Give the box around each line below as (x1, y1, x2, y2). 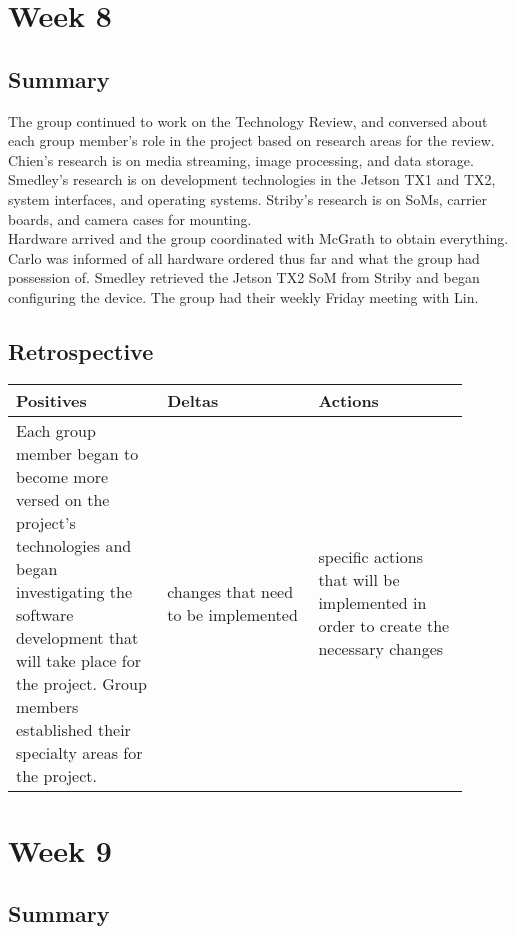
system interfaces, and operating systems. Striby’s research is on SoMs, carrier (8, 188, 487, 209)
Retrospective (8, 335, 154, 366)
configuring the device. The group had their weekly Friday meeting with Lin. (8, 286, 479, 307)
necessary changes (318, 637, 444, 661)
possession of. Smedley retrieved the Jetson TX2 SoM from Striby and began (8, 267, 480, 288)
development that (16, 625, 139, 649)
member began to (16, 441, 139, 465)
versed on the (16, 487, 110, 511)
